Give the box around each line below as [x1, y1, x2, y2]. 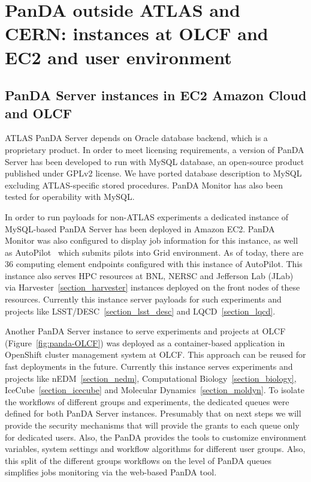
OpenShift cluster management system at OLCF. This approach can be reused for [5, 348, 306, 361]
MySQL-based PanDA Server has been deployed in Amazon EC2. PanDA [5, 222, 275, 235]
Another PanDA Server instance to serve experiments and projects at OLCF [5, 325, 286, 337]
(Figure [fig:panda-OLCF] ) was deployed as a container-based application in [5, 336, 285, 349]
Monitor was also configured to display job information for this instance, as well [5, 234, 298, 247]
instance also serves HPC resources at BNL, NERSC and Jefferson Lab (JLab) [5, 269, 294, 282]
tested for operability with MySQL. [5, 190, 135, 203]
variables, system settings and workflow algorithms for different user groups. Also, [5, 442, 306, 455]
